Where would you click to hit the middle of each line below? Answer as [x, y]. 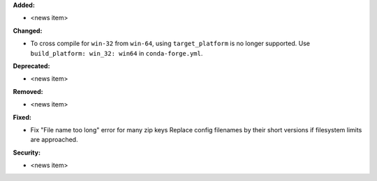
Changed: [28, 31]
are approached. [54, 140]
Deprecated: [31, 65]
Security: [27, 152]
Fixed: [22, 117]
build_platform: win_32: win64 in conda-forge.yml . [117, 53]
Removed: [28, 91]
